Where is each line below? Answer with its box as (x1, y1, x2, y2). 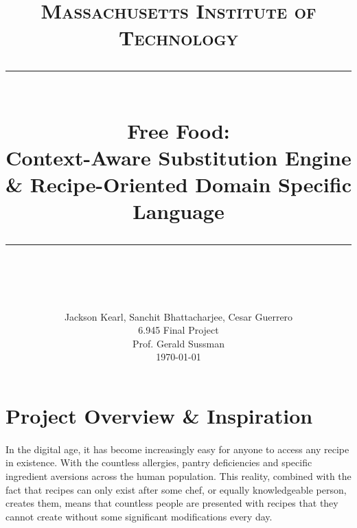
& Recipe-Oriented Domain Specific (5, 170, 352, 198)
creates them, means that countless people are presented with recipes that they (5, 496, 338, 510)
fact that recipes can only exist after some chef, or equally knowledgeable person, (5, 482, 347, 496)
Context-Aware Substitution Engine (5, 143, 352, 171)
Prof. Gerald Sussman (133, 336, 224, 350)
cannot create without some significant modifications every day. (5, 509, 273, 523)
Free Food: (127, 116, 230, 144)
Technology (119, 23, 238, 51)
